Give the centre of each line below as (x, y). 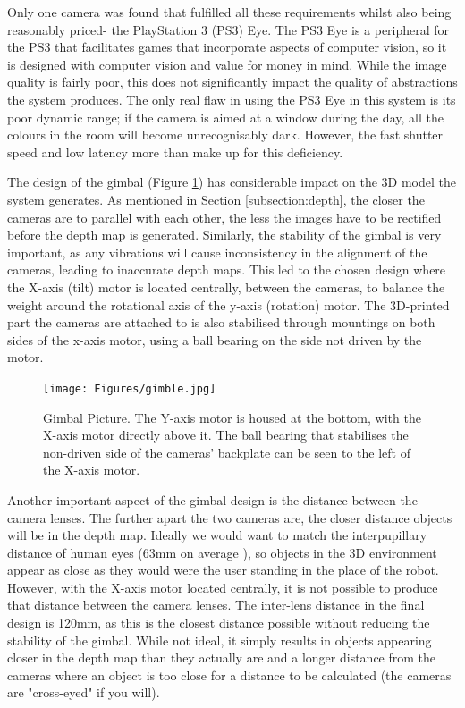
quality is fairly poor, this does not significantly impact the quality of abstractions (232, 82)
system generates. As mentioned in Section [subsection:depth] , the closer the (216, 199)
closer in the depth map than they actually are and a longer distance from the (222, 657)
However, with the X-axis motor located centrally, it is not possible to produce (223, 587)
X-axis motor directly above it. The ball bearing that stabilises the (226, 435)
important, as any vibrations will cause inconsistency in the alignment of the (217, 252)
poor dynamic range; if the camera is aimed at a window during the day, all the (225, 117)
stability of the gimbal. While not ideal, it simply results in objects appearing (220, 640)
